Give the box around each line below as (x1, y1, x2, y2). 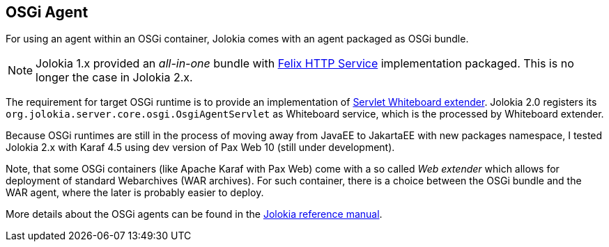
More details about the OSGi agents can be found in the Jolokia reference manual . (6, 208, 383, 221)
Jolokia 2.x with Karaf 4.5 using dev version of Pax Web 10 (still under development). (6, 141, 395, 154)
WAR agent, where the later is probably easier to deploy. (6, 186, 264, 199)
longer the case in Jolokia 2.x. (36, 70, 193, 85)
